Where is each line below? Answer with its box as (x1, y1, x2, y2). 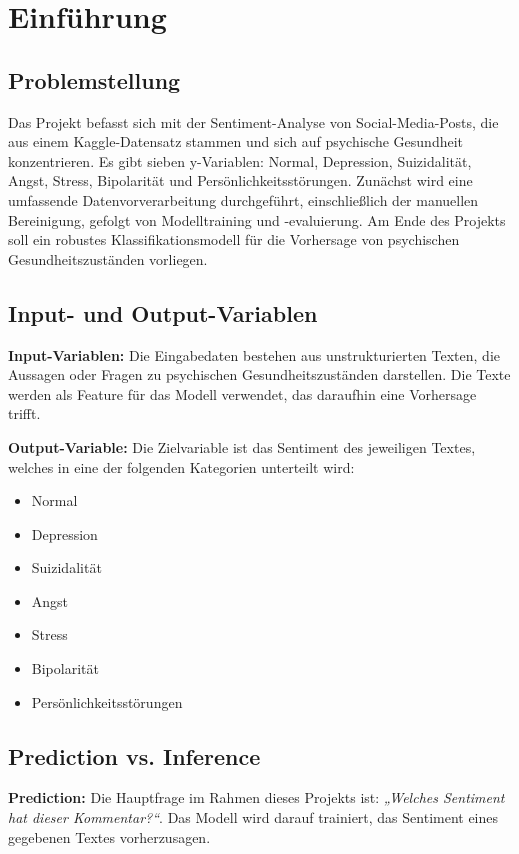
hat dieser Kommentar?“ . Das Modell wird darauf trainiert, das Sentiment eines (8, 807, 499, 828)
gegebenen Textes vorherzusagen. (8, 826, 211, 847)
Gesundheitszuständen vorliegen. (8, 248, 208, 269)
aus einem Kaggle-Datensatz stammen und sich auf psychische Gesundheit (8, 131, 464, 152)
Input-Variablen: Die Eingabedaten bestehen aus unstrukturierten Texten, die (8, 344, 501, 365)
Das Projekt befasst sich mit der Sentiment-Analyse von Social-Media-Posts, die (8, 111, 499, 132)
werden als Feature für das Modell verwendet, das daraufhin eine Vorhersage (8, 383, 477, 404)
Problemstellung (8, 64, 181, 95)
